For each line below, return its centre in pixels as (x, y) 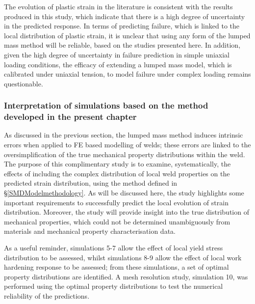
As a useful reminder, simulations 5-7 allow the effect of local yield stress (114, 248)
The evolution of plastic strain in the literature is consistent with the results (118, 6)
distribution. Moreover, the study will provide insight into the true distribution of (127, 212)
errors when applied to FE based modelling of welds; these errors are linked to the (127, 145)
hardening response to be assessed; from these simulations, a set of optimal (116, 267)
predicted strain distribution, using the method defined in (91, 183)
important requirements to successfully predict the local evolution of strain (116, 202)
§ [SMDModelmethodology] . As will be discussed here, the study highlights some (124, 193)
